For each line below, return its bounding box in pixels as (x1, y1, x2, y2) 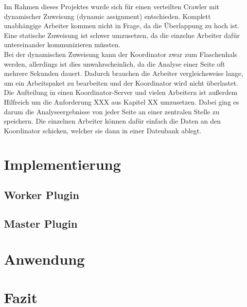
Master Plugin (4, 216, 78, 231)
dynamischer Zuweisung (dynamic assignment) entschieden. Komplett (4, 11, 211, 21)
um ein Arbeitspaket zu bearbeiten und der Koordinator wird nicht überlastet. (4, 77, 238, 88)
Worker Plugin (4, 187, 79, 202)
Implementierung (4, 154, 121, 174)
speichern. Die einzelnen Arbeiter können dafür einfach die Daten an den (4, 116, 221, 126)
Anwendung (4, 249, 85, 269)
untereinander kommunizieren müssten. (4, 39, 121, 50)
